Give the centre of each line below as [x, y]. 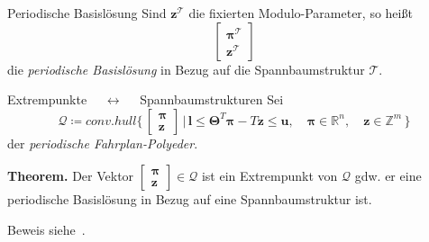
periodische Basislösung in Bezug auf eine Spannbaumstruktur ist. [190, 199]
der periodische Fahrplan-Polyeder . [103, 143]
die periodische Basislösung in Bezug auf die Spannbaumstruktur [186, 69]
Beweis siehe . [46, 229]
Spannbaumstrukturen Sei [212, 99]
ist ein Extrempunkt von [269, 176]
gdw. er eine [388, 176]
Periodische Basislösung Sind [87, 13]
